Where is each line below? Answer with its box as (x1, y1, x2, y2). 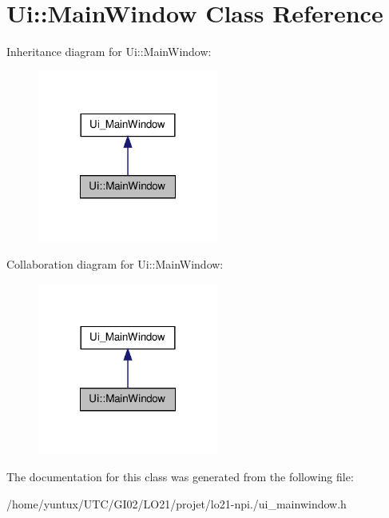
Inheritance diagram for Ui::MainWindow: (6, 43, 212, 60)
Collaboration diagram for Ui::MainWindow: (6, 256, 224, 273)
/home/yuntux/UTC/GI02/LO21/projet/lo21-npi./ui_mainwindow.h (6, 495, 347, 512)
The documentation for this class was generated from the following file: (6, 468, 354, 484)
